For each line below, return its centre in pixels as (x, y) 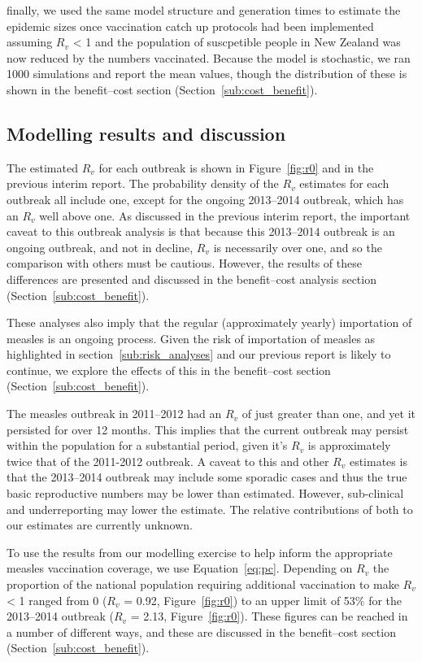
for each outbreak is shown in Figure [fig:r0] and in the (236, 167)
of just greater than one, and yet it (329, 414)
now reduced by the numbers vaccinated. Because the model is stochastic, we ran (209, 57)
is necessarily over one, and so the (298, 247)
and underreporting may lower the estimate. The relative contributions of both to (210, 509)
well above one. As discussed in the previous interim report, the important (225, 215)
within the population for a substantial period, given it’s (147, 445)
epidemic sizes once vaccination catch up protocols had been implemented (190, 26)
